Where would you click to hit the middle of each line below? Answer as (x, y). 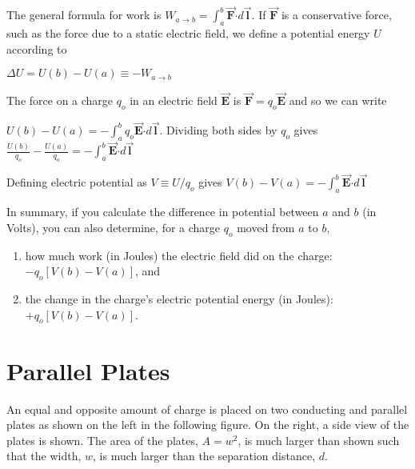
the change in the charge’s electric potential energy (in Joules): (179, 299)
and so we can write (338, 100)
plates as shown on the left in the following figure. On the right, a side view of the (208, 425)
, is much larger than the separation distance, (204, 456)
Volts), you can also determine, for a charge (114, 227)
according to (37, 48)
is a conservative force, (336, 15)
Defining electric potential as (77, 182)
